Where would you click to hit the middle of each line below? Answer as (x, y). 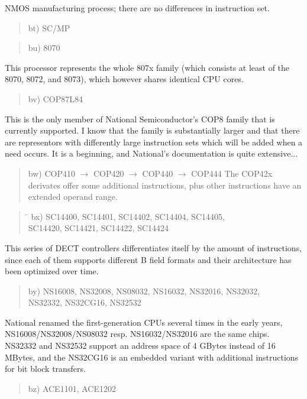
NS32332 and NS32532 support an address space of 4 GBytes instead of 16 (140, 346)
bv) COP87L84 (55, 98)
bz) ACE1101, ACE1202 (72, 388)
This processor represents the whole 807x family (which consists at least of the (147, 67)
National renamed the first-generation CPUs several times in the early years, (144, 322)
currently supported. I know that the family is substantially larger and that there (152, 130)
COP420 (109, 173)
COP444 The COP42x (232, 173)
